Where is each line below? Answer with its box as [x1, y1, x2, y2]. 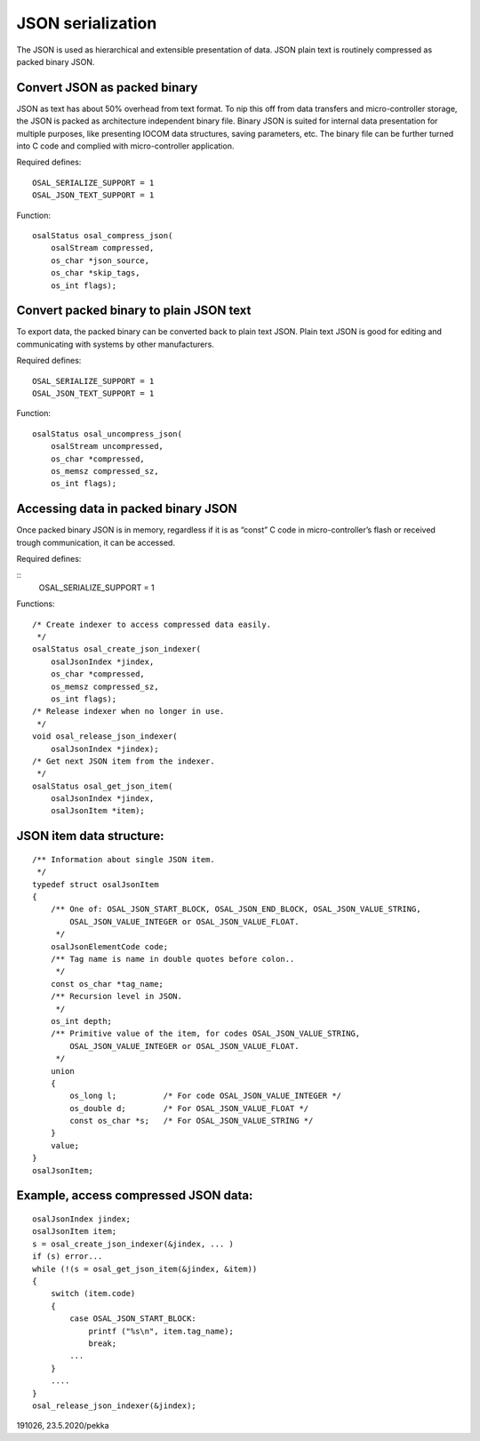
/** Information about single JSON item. [32, 854, 215, 864]
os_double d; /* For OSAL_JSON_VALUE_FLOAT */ [69, 1103, 309, 1113]
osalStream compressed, [50, 243, 155, 253]
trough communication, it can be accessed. [16, 537, 175, 548]
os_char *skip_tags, [50, 268, 140, 278]
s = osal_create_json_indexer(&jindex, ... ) [32, 1238, 235, 1249]
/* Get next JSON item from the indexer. [32, 756, 215, 766]
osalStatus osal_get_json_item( [32, 781, 173, 791]
